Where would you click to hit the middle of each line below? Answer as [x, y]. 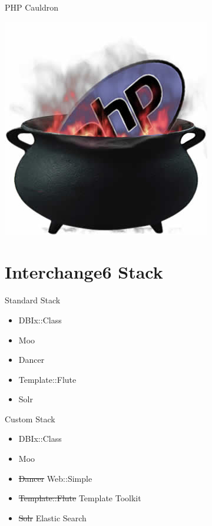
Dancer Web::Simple [55, 478]
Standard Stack [33, 300]
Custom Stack [30, 419]
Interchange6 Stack [84, 272]
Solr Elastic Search [52, 517]
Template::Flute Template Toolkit [80, 498]
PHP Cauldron [32, 7]
